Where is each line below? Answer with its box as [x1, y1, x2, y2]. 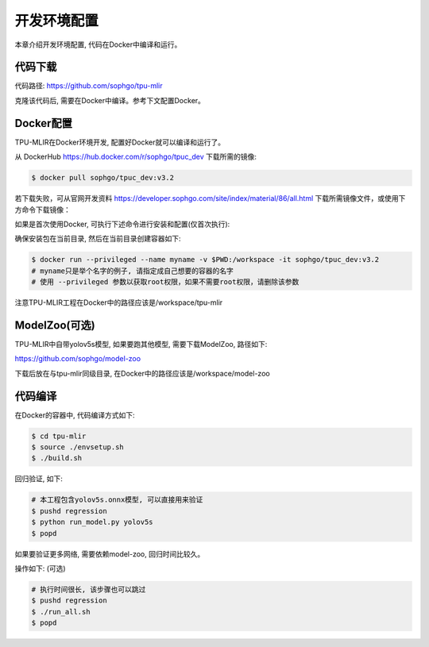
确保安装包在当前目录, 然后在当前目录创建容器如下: [14, 234, 182, 244]
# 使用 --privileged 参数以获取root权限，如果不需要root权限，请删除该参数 [31, 278, 300, 287]
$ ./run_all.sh [31, 607, 91, 616]
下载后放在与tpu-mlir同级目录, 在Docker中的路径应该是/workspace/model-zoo [14, 368, 270, 378]
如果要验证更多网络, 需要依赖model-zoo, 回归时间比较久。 [14, 549, 205, 559]
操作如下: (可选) [14, 564, 67, 573]
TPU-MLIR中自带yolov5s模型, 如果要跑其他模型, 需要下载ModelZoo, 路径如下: [14, 339, 268, 349]
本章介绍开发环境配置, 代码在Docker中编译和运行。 [14, 40, 182, 49]
